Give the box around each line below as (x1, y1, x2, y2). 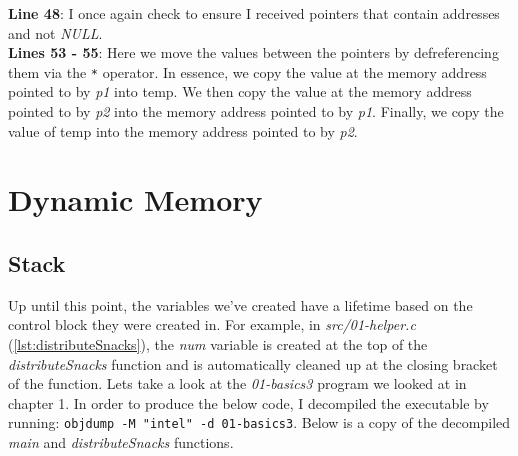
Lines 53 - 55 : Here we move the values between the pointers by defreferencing (8, 42, 499, 63)
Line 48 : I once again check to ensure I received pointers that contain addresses (8, 3, 500, 23)
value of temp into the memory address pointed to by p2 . (8, 120, 358, 141)
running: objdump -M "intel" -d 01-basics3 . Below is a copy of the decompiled (8, 412, 511, 433)
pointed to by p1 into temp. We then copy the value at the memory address (8, 81, 472, 102)
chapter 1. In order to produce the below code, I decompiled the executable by (8, 392, 489, 413)
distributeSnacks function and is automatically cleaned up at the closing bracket (8, 353, 498, 374)
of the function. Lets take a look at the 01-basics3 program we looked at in (8, 373, 467, 394)
